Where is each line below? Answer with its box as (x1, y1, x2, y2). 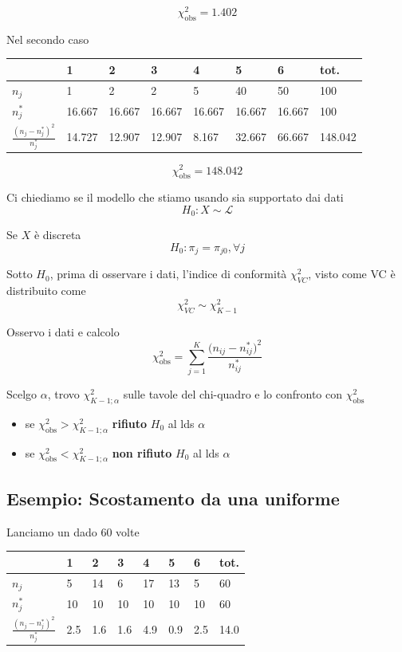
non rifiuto (112, 444, 172, 461)
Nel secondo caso (6, 30, 89, 47)
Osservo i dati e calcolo (6, 323, 120, 340)
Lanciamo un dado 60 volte (6, 523, 140, 540)
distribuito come (6, 282, 86, 299)
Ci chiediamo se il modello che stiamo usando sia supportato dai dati (6, 189, 344, 206)
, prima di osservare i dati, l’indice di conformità (49, 265, 287, 282)
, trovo (47, 386, 80, 403)
